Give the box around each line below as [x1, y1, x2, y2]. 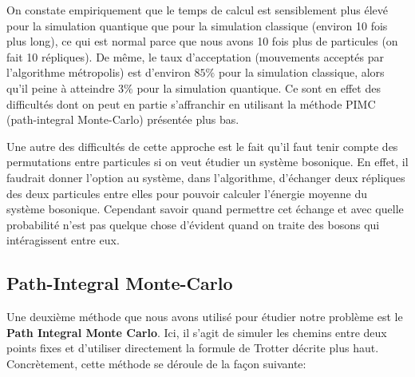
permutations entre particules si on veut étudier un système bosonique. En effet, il [6, 153, 409, 170]
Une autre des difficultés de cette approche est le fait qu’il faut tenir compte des [6, 137, 398, 154]
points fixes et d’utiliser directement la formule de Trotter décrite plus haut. [6, 339, 379, 356]
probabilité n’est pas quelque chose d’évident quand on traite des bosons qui [6, 216, 380, 232]
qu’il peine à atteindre [6, 79, 115, 96]
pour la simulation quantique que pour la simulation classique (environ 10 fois [6, 17, 388, 34]
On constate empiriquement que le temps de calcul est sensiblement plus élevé [6, 2, 388, 18]
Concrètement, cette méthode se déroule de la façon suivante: [6, 355, 306, 371]
